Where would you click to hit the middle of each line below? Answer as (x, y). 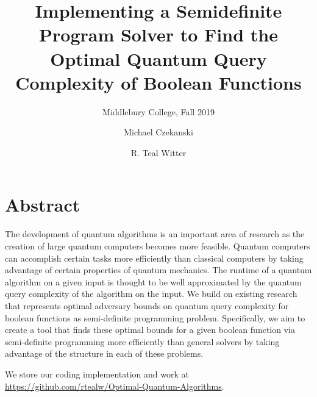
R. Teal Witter (158, 152)
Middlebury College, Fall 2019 (158, 111)
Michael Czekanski (158, 132)
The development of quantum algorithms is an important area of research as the (155, 234)
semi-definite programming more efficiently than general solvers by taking (142, 341)
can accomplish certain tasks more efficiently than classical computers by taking (154, 258)
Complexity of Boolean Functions (158, 82)
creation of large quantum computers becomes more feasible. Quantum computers (158, 246)
